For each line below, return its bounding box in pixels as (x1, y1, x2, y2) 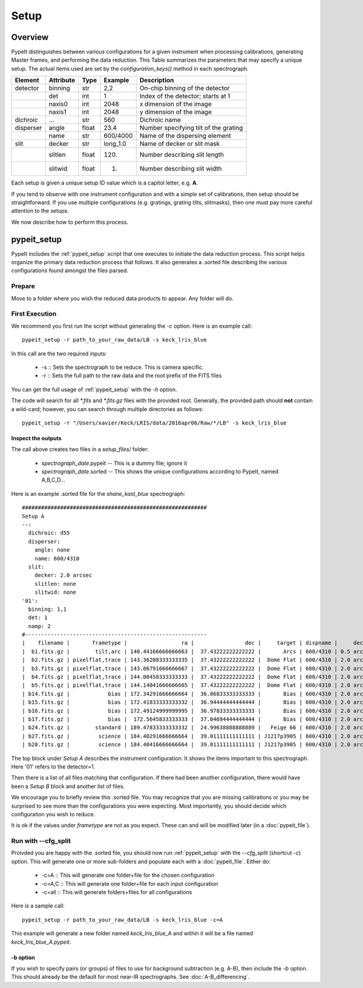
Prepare (11, 282, 36, 290)
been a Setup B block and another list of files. (11, 782, 125, 790)
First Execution (11, 310, 57, 318)
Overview (11, 32, 49, 42)
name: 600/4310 (34, 555, 80, 562)
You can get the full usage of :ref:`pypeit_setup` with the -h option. (11, 386, 177, 393)
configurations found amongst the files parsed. (11, 267, 129, 275)
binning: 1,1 (28, 605, 67, 613)
